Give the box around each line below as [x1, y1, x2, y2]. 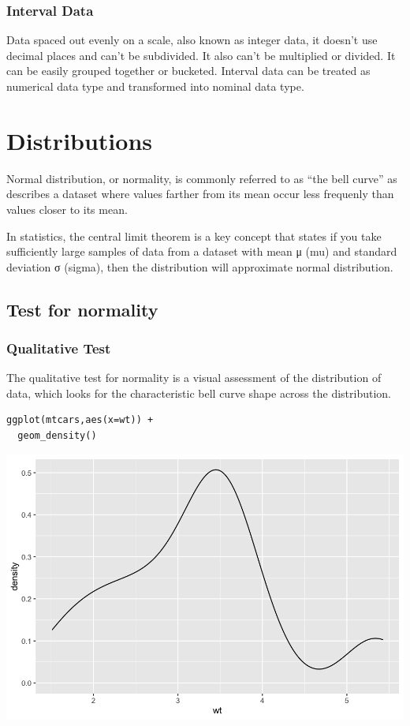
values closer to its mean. [6, 200, 128, 217]
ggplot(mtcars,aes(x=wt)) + [6, 414, 154, 426]
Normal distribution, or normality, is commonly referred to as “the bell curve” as [6, 170, 397, 186]
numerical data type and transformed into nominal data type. [6, 78, 304, 94]
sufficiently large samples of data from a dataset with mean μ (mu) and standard [6, 243, 397, 260]
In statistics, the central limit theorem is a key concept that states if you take [6, 227, 382, 244]
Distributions [6, 124, 152, 156]
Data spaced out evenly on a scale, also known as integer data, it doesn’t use [6, 32, 378, 48]
